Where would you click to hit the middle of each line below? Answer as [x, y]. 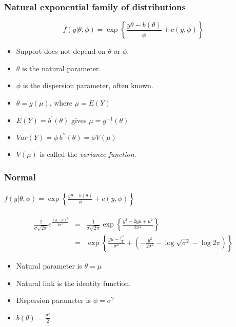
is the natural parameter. [62, 68]
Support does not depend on [61, 51]
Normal [20, 177]
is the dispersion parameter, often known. [88, 85]
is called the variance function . [88, 154]
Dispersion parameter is [54, 300]
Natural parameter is [49, 266]
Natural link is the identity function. [74, 283]
